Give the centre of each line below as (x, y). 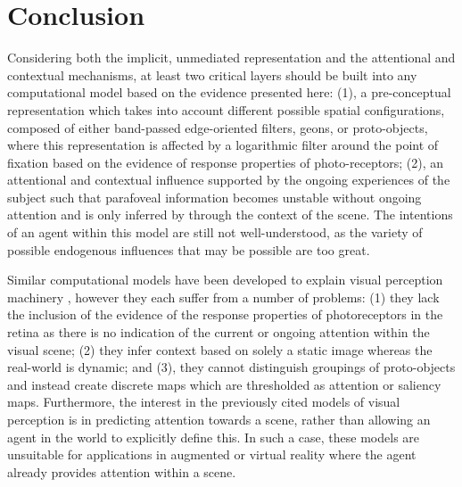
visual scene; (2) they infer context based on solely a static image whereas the (220, 349)
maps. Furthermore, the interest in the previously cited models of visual (204, 402)
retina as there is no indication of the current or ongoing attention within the (219, 332)
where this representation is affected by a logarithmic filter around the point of (223, 145)
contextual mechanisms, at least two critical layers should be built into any (212, 74)
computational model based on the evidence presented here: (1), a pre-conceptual (229, 92)
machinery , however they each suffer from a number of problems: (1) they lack (223, 297)
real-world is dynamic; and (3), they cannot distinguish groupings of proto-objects (231, 367)
